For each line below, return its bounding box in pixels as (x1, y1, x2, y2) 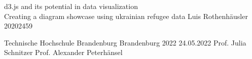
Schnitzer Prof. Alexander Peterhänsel (4, 47, 123, 57)
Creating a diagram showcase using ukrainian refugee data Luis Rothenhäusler (4, 10, 248, 21)
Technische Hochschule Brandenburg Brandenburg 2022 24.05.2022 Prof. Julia (4, 37, 246, 47)
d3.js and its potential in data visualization (4, 1, 138, 11)
